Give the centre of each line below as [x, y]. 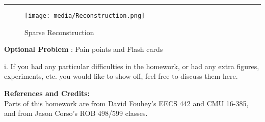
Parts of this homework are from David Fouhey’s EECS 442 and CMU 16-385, [126, 103]
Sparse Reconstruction [59, 32]
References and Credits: [47, 93]
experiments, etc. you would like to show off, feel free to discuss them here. [121, 76]
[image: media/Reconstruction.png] [85, 16]
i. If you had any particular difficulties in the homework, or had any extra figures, [132, 66]
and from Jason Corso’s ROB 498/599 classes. [76, 113]
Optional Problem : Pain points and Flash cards [84, 49]
